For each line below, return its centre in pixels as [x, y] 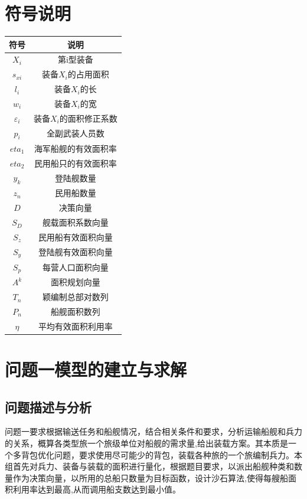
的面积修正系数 [88, 118]
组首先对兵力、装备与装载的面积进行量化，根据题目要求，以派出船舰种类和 [149, 466]
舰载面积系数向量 [75, 222]
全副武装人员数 [75, 133]
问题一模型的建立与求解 [96, 369]
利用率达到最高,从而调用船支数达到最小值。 [97, 489]
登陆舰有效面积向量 [75, 252]
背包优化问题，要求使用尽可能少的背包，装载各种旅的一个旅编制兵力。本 [161, 454]
